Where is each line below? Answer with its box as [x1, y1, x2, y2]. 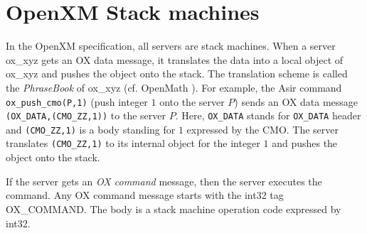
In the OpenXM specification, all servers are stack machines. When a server [6, 38, 336, 53]
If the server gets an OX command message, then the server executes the [6, 173, 322, 188]
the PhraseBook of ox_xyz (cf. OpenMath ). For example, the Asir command [6, 80, 342, 94]
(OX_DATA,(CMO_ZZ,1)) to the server [6, 108, 166, 123]
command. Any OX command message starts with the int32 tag [6, 188, 284, 202]
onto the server [159, 94, 225, 109]
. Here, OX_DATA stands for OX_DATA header [175, 108, 361, 123]
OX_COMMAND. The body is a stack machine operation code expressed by [6, 201, 341, 216]
